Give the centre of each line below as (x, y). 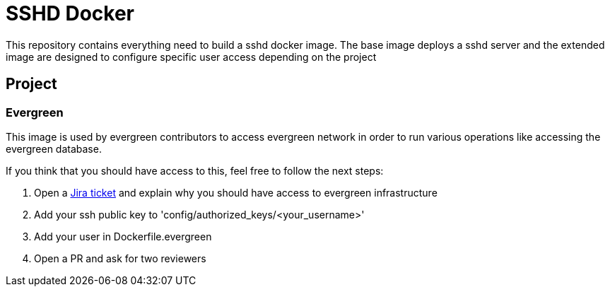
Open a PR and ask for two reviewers (120, 258)
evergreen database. (54, 148)
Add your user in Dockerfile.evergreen (123, 236)
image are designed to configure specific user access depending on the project (191, 57)
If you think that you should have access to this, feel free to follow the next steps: (195, 170)
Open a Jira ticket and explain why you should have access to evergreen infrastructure (236, 192)
